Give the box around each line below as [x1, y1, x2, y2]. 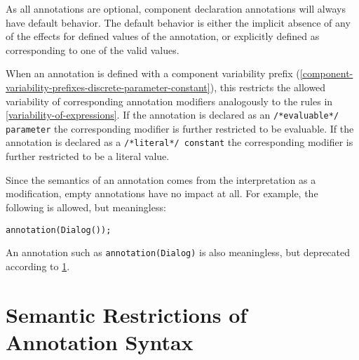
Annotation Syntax [6, 327, 194, 356]
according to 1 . [6, 258, 70, 273]
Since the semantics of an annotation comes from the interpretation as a [6, 172, 316, 187]
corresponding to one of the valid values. [6, 42, 179, 57]
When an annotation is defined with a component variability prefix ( [6, 66, 300, 81]
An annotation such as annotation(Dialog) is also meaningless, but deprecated [6, 245, 351, 260]
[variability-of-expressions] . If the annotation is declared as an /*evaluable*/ [6, 107, 339, 122]
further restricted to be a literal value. [6, 149, 170, 164]
